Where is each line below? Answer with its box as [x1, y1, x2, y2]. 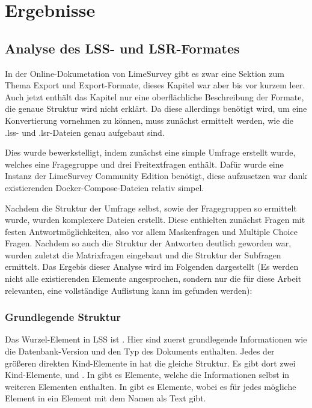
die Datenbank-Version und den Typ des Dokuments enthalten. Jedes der [5, 345, 275, 358]
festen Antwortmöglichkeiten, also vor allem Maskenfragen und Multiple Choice [5, 225, 298, 237]
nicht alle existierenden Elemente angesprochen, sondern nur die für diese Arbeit [5, 272, 302, 285]
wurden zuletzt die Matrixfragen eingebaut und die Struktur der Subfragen [5, 248, 281, 261]
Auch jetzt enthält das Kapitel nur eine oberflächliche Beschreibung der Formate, [5, 90, 304, 103]
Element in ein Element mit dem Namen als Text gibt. [5, 392, 206, 404]
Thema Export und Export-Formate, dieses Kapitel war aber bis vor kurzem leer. [5, 79, 305, 91]
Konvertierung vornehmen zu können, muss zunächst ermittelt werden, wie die [5, 114, 293, 126]
